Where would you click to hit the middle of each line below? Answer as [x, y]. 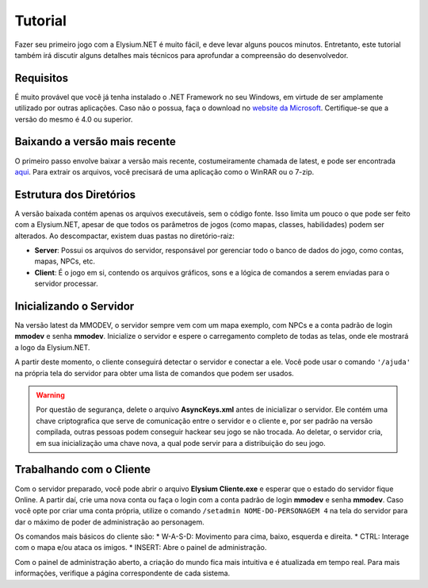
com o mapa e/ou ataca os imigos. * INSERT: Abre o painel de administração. [141, 548]
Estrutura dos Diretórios [75, 194]
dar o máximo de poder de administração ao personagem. [110, 522]
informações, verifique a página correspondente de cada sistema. [122, 573]
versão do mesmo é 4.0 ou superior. [74, 119]
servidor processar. [66, 284]
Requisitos [42, 78]
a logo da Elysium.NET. [52, 347]
